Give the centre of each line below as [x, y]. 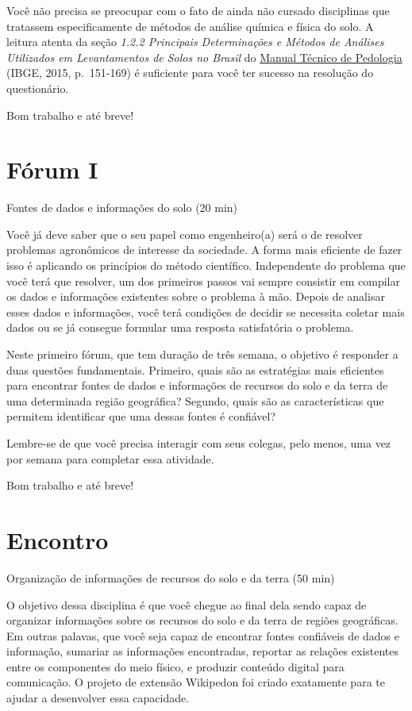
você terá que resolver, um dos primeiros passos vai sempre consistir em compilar [203, 281]
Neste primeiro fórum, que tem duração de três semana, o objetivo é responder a [202, 354]
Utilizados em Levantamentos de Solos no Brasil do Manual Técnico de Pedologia [204, 57]
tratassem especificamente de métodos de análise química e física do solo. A [190, 26]
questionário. [38, 88]
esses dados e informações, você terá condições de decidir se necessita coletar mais [206, 311]
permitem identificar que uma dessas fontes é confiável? [141, 416]
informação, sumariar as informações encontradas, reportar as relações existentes [203, 651]
